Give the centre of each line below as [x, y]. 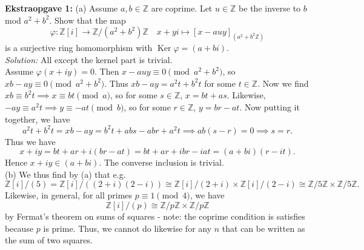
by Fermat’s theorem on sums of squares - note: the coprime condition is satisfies [155, 216]
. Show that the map [88, 20]
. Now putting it [270, 107]
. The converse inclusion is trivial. [161, 162]
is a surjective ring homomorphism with [79, 48]
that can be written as [263, 228]
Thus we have [30, 141]
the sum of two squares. [49, 240]
